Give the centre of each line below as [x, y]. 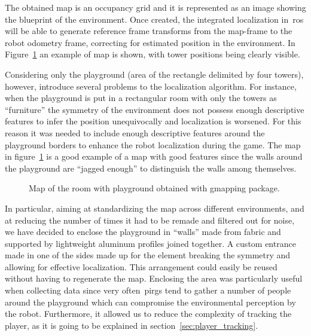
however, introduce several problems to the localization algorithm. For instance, [151, 86]
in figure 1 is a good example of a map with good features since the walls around [154, 156]
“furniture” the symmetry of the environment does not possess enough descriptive [155, 109]
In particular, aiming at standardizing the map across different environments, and [155, 208]
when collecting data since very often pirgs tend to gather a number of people [148, 290]
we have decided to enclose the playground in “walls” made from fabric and [143, 232]
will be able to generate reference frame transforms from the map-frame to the [149, 31]
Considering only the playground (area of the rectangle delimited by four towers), [154, 74]
